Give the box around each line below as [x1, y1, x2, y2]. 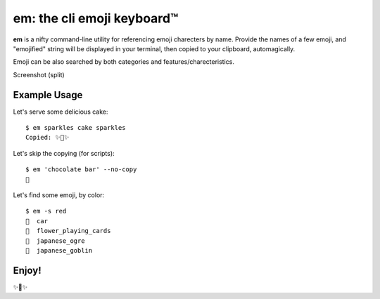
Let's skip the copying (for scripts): [13, 149, 115, 157]
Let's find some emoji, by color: [13, 190, 105, 199]
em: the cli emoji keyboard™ [13, 11, 179, 26]
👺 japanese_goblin [25, 246, 93, 254]
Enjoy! [13, 264, 42, 277]
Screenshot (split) [13, 70, 65, 79]
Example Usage [13, 88, 83, 101]
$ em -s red [25, 207, 67, 215]
